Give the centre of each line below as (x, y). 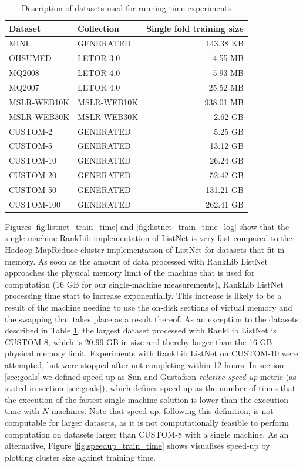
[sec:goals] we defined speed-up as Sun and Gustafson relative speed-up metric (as (151, 376)
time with (22, 411)
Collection (98, 28)
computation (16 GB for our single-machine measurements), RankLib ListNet (144, 284)
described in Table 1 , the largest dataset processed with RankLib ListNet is (141, 330)
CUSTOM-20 (33, 175)
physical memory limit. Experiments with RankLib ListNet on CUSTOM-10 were (151, 353)
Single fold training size (195, 28)
